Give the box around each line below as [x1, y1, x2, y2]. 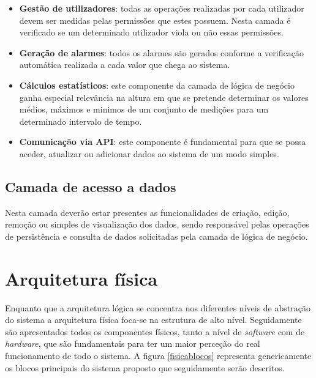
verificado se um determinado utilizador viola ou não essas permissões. [19, 26, 284, 39]
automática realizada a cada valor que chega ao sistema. [19, 58, 230, 71]
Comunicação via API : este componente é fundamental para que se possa [19, 135, 306, 148]
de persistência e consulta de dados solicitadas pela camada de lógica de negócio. [5, 229, 308, 242]
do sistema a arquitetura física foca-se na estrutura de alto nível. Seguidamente [5, 313, 302, 326]
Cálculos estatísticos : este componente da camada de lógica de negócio [19, 78, 295, 91]
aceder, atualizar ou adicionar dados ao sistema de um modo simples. [19, 147, 279, 160]
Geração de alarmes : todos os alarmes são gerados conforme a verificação [19, 46, 304, 59]
